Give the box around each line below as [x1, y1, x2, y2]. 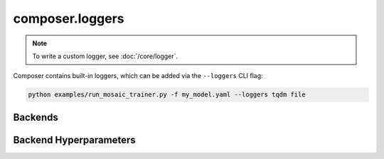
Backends [13, 111, 58, 124]
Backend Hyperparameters [13, 133, 137, 146]
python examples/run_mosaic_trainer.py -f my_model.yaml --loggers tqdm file [28, 91, 306, 99]
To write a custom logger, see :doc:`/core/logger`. [32, 52, 178, 60]
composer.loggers [13, 11, 124, 26]
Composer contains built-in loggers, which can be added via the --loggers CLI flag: [13, 72, 263, 80]
